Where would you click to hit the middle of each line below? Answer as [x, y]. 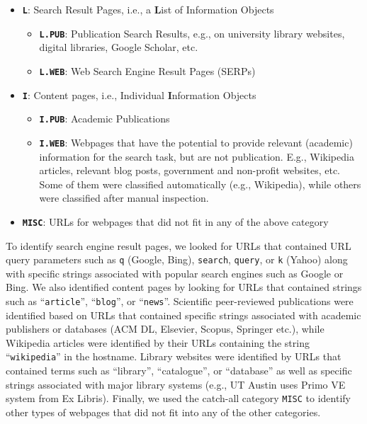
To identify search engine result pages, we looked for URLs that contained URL [179, 245]
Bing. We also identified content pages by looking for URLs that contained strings [184, 287]
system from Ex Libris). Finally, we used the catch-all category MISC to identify [178, 398]
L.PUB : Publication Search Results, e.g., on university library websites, [192, 33]
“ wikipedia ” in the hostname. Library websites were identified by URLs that [174, 356]
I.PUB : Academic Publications [105, 119]
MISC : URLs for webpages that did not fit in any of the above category [175, 221]
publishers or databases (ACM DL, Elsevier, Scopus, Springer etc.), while [165, 329]
